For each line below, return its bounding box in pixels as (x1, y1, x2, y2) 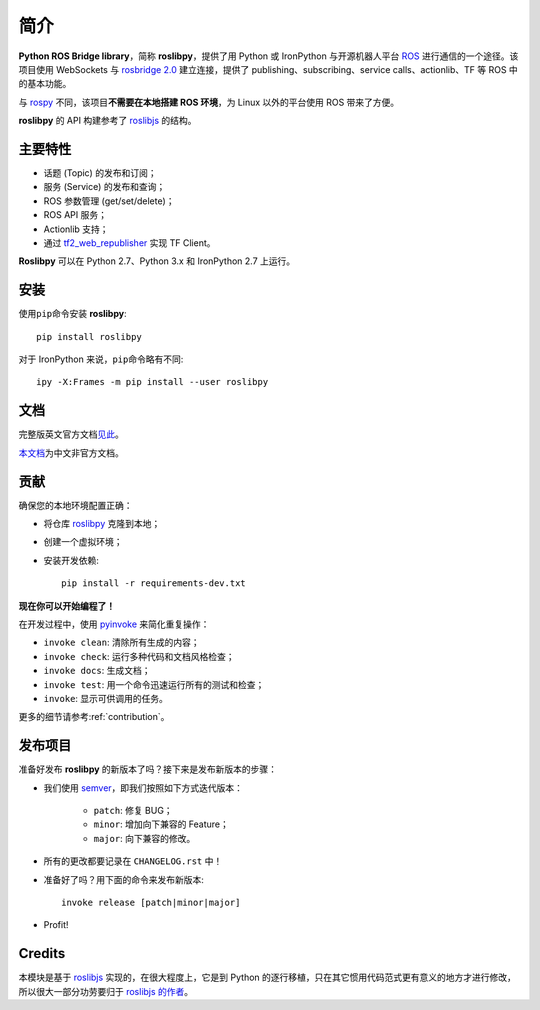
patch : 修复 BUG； (93, 805, 174, 817)
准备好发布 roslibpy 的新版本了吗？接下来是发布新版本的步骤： (18, 763, 278, 775)
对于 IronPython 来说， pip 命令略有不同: (18, 353, 184, 365)
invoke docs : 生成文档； (43, 665, 151, 677)
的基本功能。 (18, 78, 72, 90)
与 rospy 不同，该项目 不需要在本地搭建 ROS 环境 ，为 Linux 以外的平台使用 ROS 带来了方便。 (18, 96, 400, 108)
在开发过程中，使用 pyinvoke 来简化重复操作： (18, 618, 210, 630)
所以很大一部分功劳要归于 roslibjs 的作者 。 (18, 985, 194, 997)
